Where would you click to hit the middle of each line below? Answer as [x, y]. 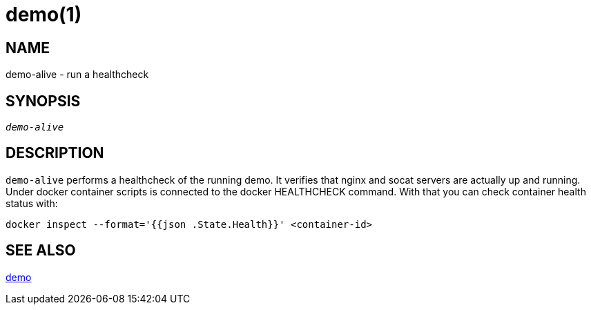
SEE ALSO [41, 251]
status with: [32, 203]
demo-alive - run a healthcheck [77, 75]
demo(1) [44, 14]
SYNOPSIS [43, 101]
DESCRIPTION [55, 153]
